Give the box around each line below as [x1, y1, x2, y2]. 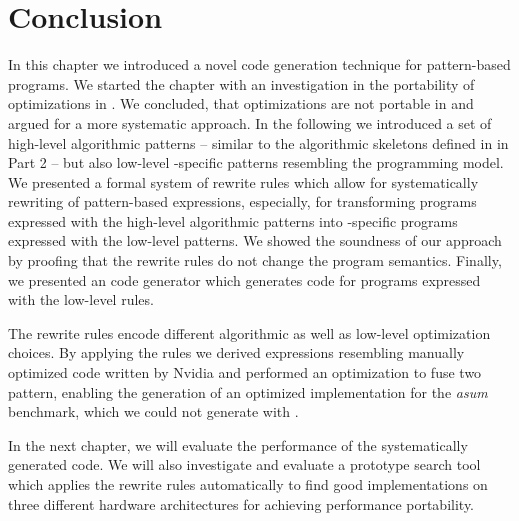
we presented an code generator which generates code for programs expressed [8, 269, 481, 290]
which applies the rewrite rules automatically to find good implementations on [8, 474, 488, 494]
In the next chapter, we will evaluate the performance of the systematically [8, 434, 468, 455]
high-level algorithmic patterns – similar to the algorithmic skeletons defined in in [8, 132, 509, 153]
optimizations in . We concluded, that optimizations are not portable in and [8, 93, 474, 114]
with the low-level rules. [8, 289, 154, 310]
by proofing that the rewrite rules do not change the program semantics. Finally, [8, 250, 502, 271]
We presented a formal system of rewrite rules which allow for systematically [8, 171, 479, 192]
